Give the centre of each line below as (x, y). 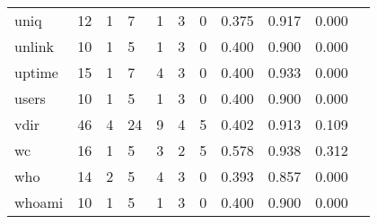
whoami (39, 202)
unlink (35, 46)
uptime (36, 72)
